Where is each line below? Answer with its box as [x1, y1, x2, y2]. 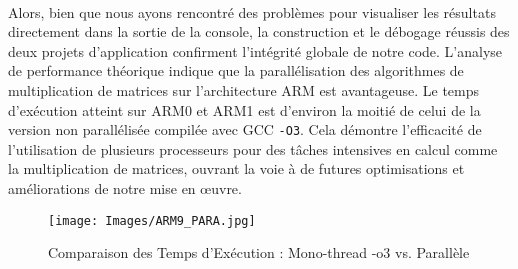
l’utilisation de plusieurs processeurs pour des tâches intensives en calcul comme [8, 138, 498, 159]
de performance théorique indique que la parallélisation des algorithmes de [8, 60, 464, 81]
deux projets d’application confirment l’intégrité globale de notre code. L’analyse [8, 40, 503, 61]
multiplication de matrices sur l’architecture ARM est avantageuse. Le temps [8, 79, 480, 100]
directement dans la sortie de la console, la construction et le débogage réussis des [8, 21, 510, 42]
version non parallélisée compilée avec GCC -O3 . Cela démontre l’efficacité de [8, 119, 482, 140]
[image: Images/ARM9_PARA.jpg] [48, 213, 256, 228]
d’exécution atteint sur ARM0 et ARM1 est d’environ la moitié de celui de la [8, 99, 481, 120]
